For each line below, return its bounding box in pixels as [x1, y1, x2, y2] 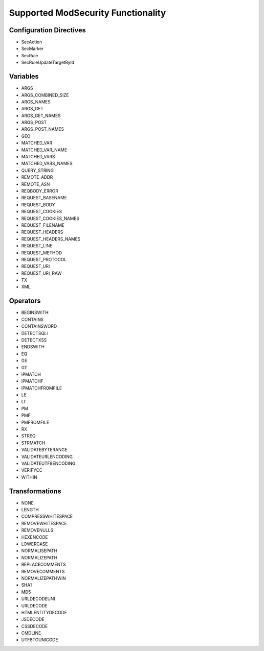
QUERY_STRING [21, 167, 54, 173]
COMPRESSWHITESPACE [21, 513, 73, 519]
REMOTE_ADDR [21, 174, 53, 180]
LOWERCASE [21, 541, 48, 547]
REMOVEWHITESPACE [21, 520, 67, 526]
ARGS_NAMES [21, 98, 51, 105]
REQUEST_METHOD [21, 250, 62, 256]
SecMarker [21, 46, 44, 51]
